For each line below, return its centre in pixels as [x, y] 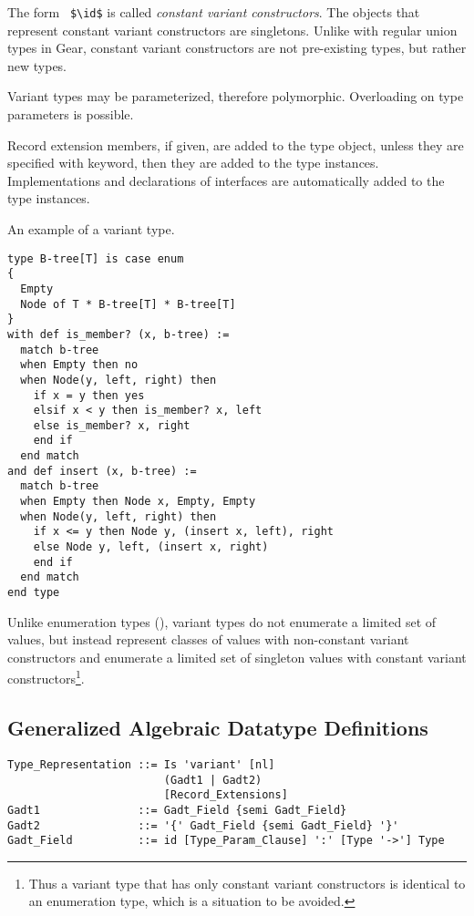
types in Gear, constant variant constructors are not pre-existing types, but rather [237, 48]
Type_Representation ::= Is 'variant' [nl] [141, 764]
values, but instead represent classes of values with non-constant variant [208, 639]
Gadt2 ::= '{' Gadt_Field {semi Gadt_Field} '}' [203, 825]
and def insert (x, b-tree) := [102, 471]
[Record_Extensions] [226, 795]
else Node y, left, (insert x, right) [151, 547]
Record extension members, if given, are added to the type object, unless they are [236, 144]
